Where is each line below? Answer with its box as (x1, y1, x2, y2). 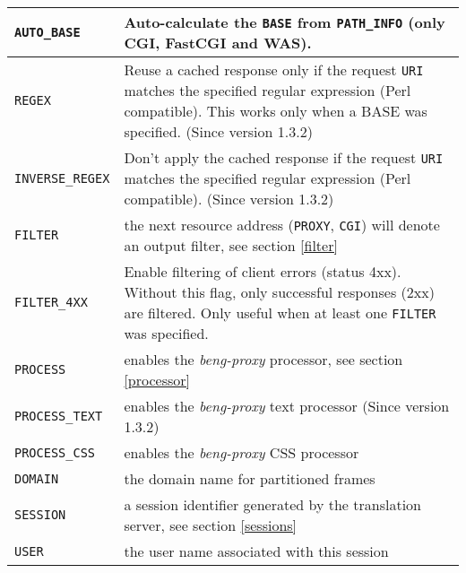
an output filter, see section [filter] (124, 235, 338, 256)
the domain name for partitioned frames (124, 468, 375, 489)
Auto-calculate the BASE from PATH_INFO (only (124, 12, 445, 32)
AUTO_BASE (14, 25, 81, 39)
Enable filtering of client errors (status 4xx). (124, 261, 401, 282)
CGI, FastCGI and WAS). (124, 32, 312, 53)
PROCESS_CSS (14, 445, 96, 460)
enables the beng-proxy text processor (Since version (124, 395, 450, 416)
